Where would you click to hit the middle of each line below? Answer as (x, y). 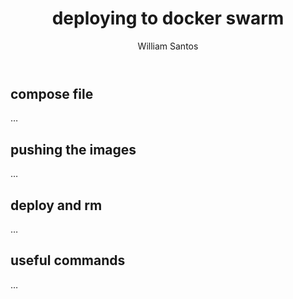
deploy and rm (56, 205)
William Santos (168, 46)
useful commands (68, 260)
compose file (52, 93)
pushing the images (73, 149)
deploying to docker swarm (168, 18)
